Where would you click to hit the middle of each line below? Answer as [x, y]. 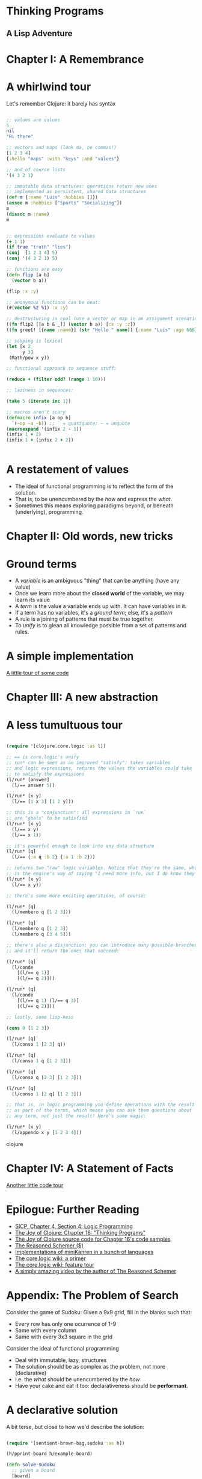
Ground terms [41, 564]
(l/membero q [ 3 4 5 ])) [41, 934]
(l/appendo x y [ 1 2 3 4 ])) [47, 1132]
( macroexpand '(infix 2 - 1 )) [44, 429]
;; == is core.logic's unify [43, 757]
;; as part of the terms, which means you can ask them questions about [99, 1110]
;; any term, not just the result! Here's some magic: [76, 1116]
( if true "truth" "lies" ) [38, 247]
